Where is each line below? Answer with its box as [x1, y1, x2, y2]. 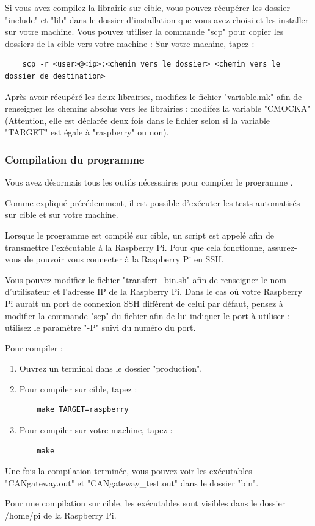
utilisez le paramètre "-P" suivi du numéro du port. [5, 321, 196, 334]
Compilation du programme [5, 151, 145, 167]
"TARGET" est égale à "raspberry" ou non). [5, 126, 169, 139]
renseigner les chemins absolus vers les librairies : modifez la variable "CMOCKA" [5, 102, 311, 115]
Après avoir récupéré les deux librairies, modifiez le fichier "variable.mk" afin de [5, 90, 302, 103]
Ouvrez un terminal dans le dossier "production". [19, 362, 203, 375]
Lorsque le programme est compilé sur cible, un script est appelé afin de [5, 228, 274, 241]
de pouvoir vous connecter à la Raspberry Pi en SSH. [24, 253, 224, 265]
